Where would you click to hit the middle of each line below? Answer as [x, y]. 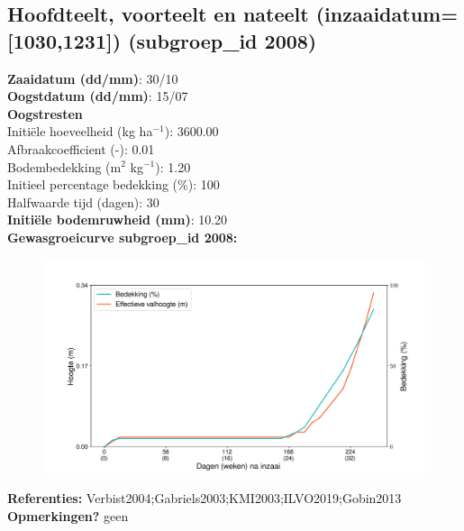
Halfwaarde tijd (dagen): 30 [83, 201]
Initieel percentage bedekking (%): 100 [114, 184]
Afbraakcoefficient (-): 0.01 [81, 148]
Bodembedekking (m [64, 166]
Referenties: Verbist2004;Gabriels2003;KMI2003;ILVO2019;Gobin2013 [205, 498]
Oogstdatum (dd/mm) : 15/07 [98, 96]
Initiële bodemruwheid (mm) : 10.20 [118, 220]
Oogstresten [45, 113]
